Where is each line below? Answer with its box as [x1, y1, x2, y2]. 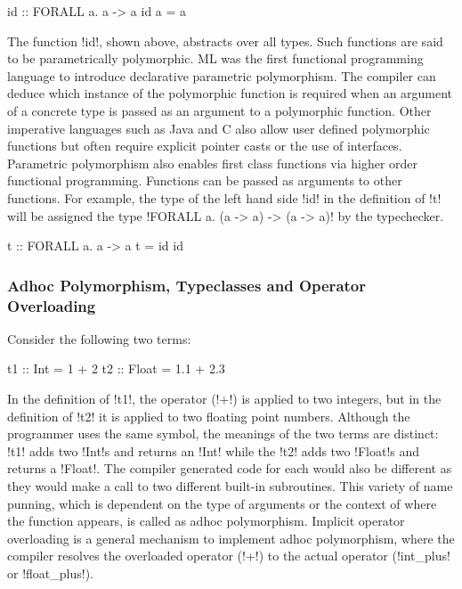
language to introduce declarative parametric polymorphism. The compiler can [7, 66, 436, 85]
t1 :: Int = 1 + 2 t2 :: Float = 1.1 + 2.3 [7, 359, 225, 378]
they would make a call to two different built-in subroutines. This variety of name [7, 477, 453, 495]
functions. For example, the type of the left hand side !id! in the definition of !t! [7, 188, 442, 207]
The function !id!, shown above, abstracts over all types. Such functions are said [7, 31, 443, 50]
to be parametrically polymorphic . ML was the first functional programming [7, 49, 424, 68]
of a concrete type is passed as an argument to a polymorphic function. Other [7, 101, 432, 119]
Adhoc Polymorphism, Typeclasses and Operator [7, 274, 366, 296]
